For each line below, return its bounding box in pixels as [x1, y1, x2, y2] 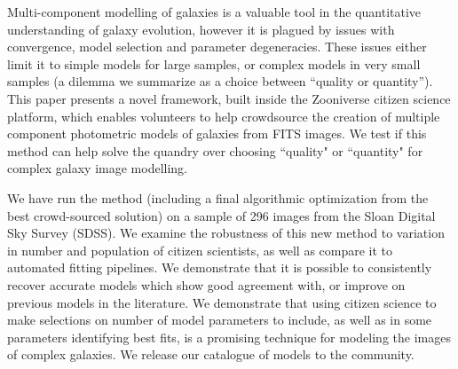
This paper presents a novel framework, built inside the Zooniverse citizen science [7, 89, 451, 107]
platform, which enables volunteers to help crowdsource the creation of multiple [7, 106, 440, 125]
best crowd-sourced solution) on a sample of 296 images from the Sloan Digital [7, 206, 436, 224]
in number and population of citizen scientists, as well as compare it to [7, 240, 393, 259]
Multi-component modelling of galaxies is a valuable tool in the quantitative [7, 3, 422, 20]
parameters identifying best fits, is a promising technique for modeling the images [7, 327, 451, 346]
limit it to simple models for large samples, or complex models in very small [7, 54, 421, 73]
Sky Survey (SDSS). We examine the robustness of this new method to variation [7, 224, 445, 242]
